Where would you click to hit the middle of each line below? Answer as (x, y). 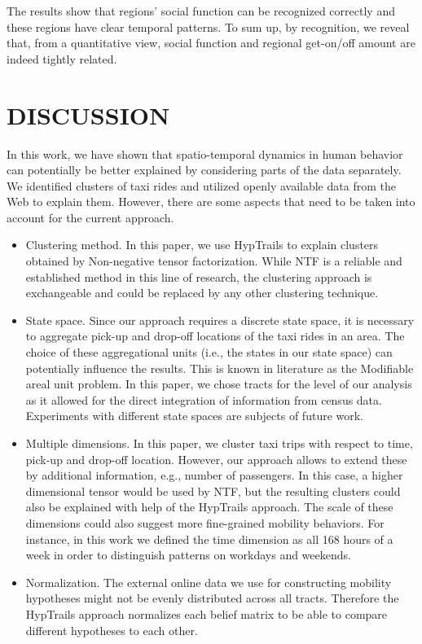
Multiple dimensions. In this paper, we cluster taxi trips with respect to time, (219, 443)
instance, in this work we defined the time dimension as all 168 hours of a (209, 539)
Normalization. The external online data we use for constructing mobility (209, 582)
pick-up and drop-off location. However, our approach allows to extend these (216, 459)
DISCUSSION (88, 114)
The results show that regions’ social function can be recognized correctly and (201, 11)
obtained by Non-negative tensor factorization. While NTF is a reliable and (214, 261)
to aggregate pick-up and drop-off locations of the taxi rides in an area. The (215, 336)
